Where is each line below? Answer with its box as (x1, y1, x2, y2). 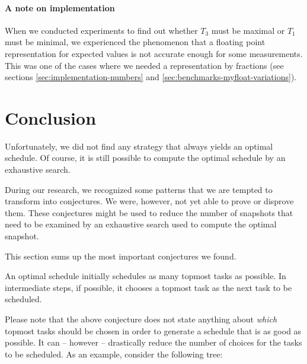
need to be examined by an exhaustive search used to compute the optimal (5, 218, 277, 230)
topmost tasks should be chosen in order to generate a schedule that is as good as (5, 324, 302, 337)
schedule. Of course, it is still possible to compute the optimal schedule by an (5, 151, 286, 164)
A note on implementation (5, 1, 115, 14)
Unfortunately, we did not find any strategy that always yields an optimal (5, 140, 273, 152)
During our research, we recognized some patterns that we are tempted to (5, 183, 273, 195)
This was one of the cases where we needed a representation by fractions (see (5, 59, 284, 71)
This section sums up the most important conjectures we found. (5, 249, 236, 262)
